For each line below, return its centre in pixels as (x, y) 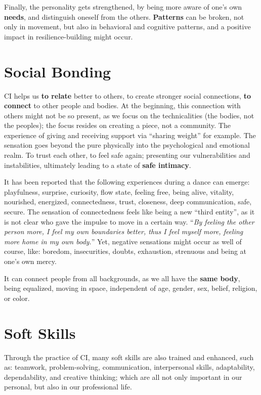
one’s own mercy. (30, 261)
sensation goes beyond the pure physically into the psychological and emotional (127, 145)
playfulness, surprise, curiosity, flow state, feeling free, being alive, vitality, (119, 191)
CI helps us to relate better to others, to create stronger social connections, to (127, 95)
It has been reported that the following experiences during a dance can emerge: (127, 182)
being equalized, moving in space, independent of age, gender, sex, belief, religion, (131, 288)
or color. (17, 298)
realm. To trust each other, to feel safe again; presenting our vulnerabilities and (127, 155)
